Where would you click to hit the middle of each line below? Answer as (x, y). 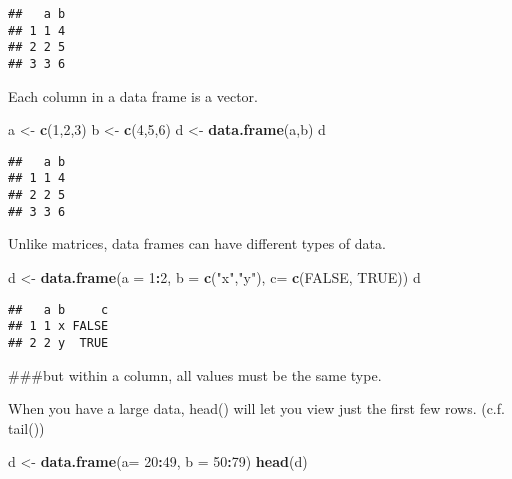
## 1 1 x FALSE (58, 326)
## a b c (58, 309)
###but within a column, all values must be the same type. (195, 374)
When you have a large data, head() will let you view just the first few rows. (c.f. (256, 408)
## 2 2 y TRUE (58, 342)
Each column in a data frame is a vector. (133, 95)
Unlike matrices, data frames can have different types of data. (197, 243)
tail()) (26, 427)
